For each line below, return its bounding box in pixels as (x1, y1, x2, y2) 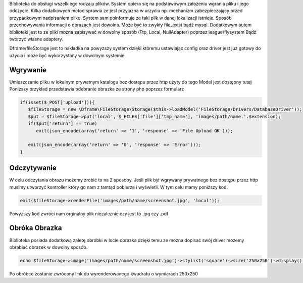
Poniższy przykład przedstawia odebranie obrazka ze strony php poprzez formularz (9, 86, 184, 92)
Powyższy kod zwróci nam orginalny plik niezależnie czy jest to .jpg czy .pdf (9, 210, 169, 217)
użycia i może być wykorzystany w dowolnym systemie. (9, 52, 126, 58)
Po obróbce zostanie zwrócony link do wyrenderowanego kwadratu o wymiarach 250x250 (9, 270, 198, 276)
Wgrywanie (9, 66, 46, 74)
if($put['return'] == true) (28, 121, 98, 126)
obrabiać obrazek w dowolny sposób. (9, 244, 88, 250)
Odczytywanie (9, 164, 57, 172)
